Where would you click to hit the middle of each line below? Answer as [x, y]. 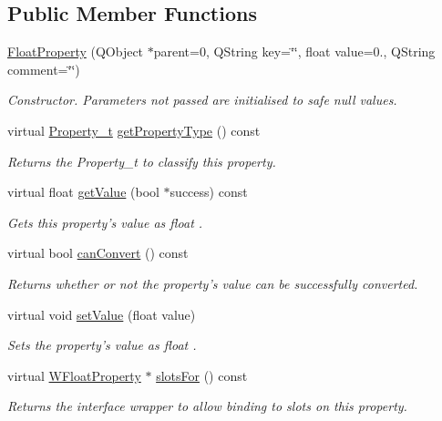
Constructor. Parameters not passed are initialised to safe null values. [202, 100]
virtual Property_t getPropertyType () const [134, 130]
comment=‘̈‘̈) [44, 69]
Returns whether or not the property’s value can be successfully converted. [213, 283]
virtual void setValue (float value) [102, 314]
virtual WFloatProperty [74, 375]
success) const [209, 192]
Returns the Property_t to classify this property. [142, 161]
